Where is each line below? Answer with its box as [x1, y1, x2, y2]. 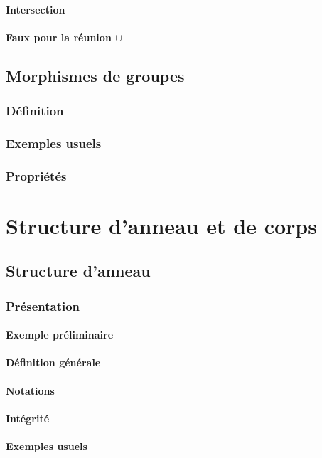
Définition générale [6, 355, 101, 370]
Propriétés [6, 166, 67, 184]
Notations [6, 383, 55, 398]
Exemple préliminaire [6, 327, 114, 342]
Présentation [6, 297, 80, 314]
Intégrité [6, 410, 50, 425]
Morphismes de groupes [6, 64, 185, 86]
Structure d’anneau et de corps [6, 211, 317, 240]
